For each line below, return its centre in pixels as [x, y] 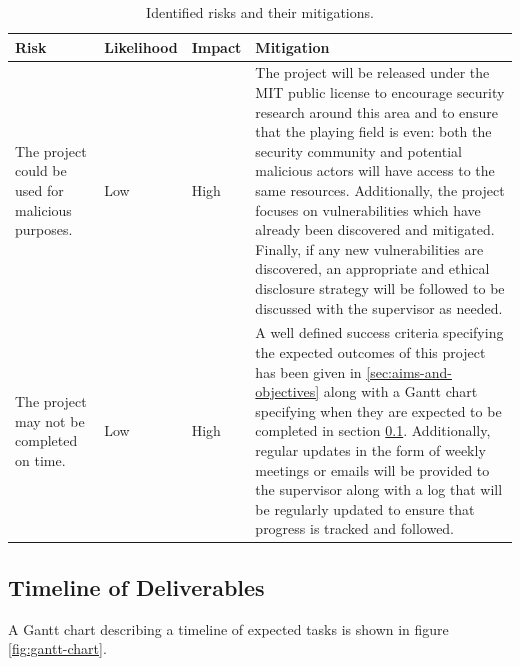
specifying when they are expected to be [378, 410]
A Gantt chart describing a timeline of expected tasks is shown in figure [228, 628]
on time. [40, 459]
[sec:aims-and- [409, 371]
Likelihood [141, 46]
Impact [216, 46]
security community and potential [358, 150]
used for [39, 190]
